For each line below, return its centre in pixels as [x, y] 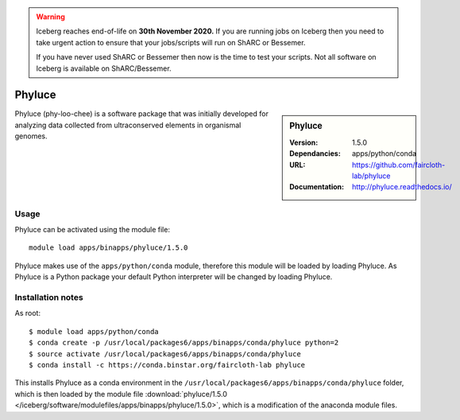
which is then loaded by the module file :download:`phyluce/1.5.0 [121, 394]
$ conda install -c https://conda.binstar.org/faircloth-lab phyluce [167, 365]
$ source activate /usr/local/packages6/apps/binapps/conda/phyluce [165, 354]
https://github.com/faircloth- [399, 165]
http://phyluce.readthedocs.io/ [402, 187]
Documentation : [317, 187]
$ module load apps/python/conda [94, 331]
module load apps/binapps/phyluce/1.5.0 [108, 248]
